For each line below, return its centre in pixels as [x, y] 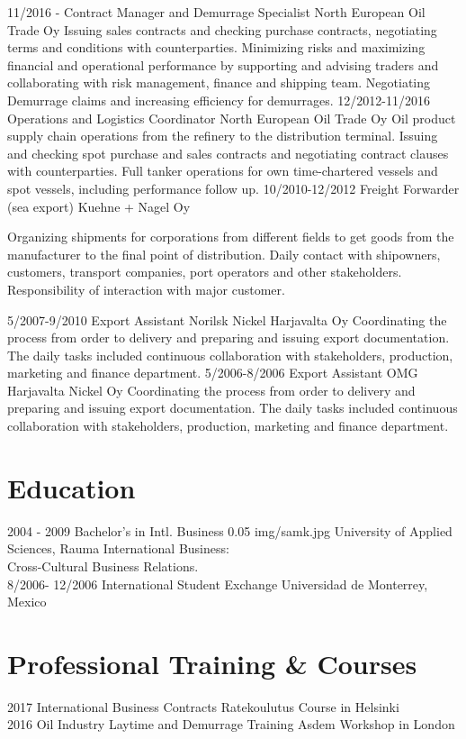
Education [72, 487]
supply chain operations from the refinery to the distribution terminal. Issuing [223, 136]
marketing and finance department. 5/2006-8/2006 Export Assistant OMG [213, 373]
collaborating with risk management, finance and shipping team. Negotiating [219, 82]
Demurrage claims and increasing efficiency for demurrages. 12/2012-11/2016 [219, 100]
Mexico [27, 602]
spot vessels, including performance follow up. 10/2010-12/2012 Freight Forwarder [233, 188]
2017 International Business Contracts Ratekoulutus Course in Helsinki [203, 706]
